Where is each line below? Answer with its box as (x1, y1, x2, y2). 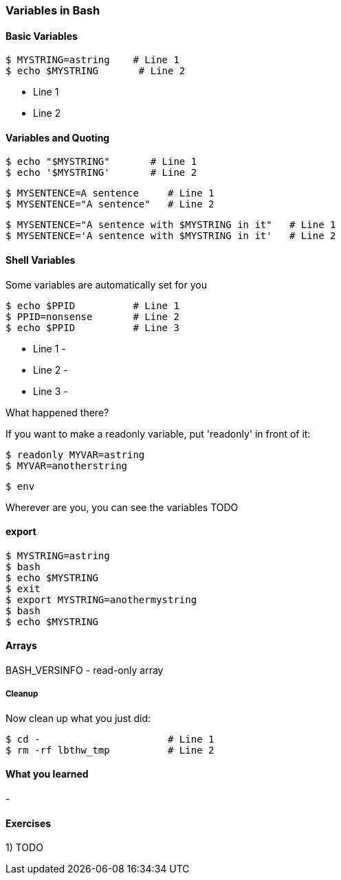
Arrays (5, 640, 37, 652)
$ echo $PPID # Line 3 (5, 321, 179, 333)
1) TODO (5, 842, 43, 854)
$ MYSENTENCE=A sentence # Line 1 (5, 188, 214, 199)
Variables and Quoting (5, 131, 110, 144)
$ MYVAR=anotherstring (5, 460, 128, 471)
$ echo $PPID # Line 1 (5, 300, 179, 311)
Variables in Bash (5, 3, 100, 17)
